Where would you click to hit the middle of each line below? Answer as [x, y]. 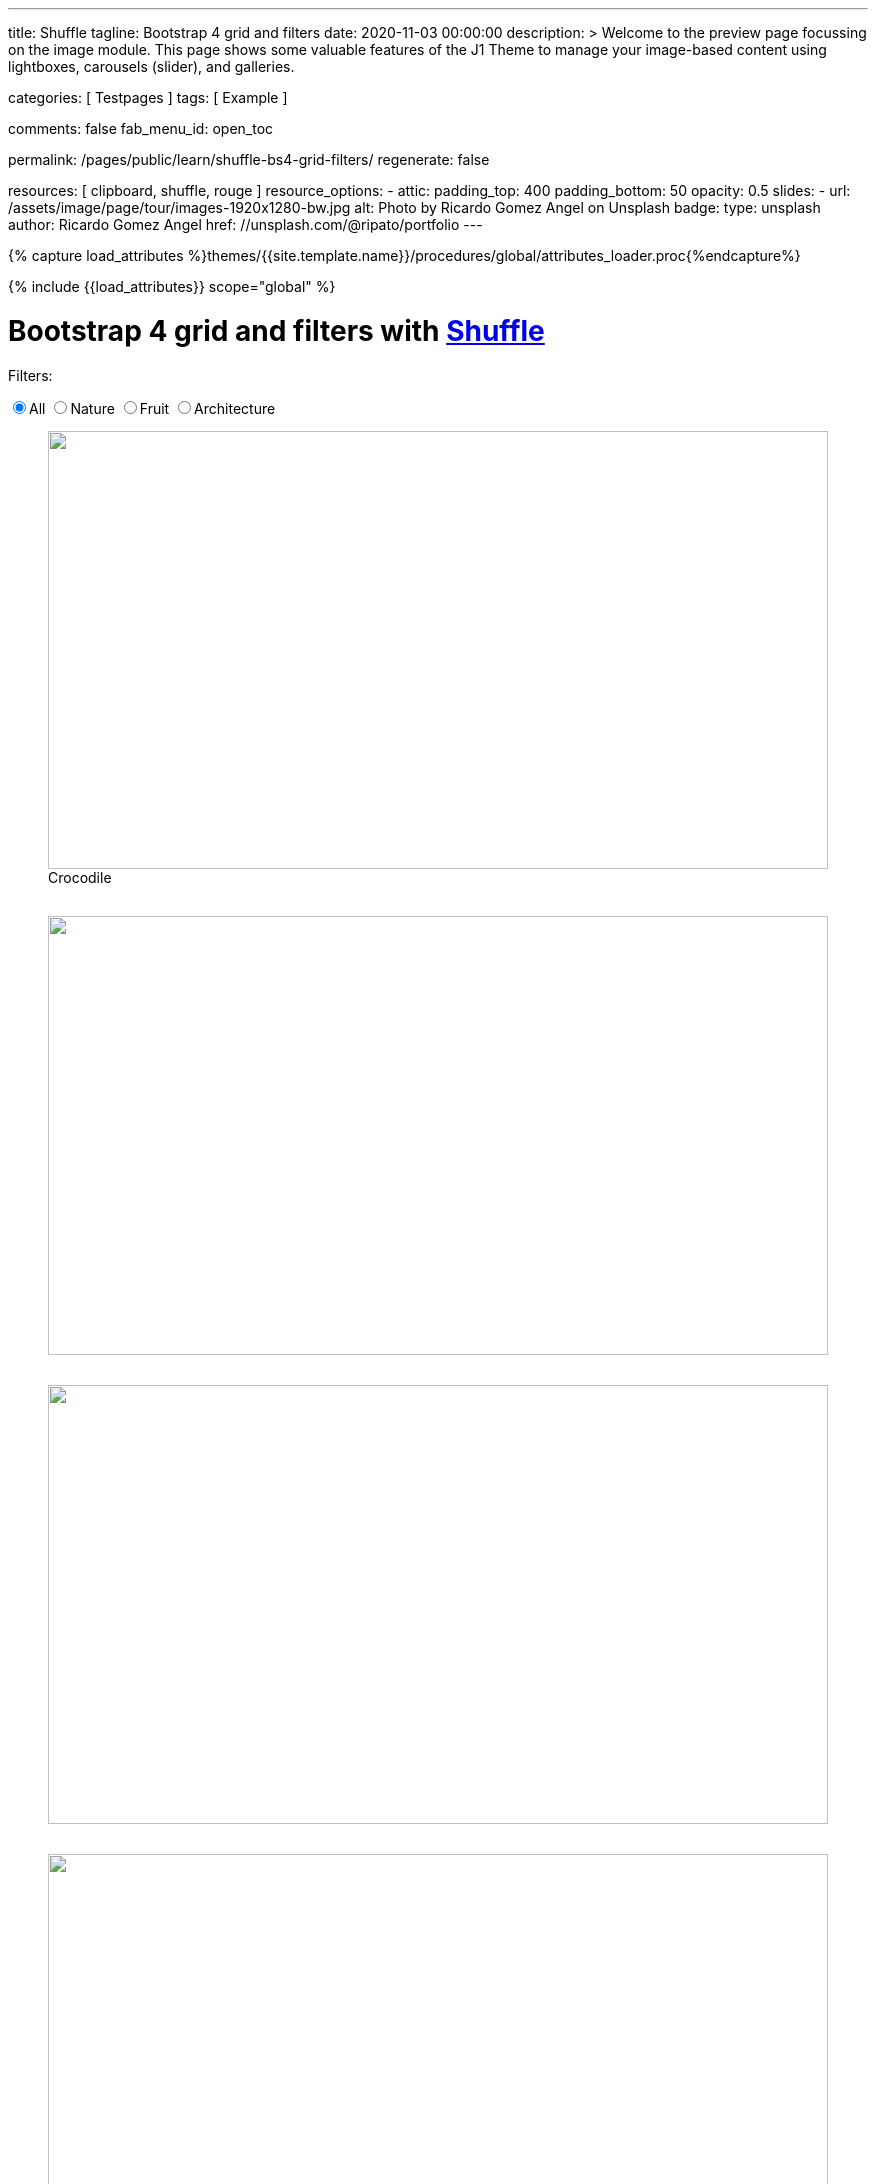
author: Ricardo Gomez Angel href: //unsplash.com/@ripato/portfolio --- [245, 224]
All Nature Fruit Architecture [152, 408]
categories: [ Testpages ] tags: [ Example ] [148, 97]
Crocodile [80, 878]
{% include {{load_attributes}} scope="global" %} [172, 286]
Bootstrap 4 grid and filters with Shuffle [276, 330]
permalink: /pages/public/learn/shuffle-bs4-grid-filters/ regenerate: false [249, 159]
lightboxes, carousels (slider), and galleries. [151, 66]
